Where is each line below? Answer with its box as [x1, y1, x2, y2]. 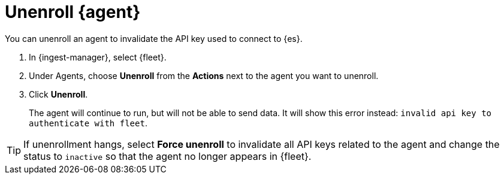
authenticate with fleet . [29, 117, 147, 128]
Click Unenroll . [29, 89, 88, 99]
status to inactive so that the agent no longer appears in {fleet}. [23, 150, 312, 162]
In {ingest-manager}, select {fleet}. [29, 51, 167, 62]
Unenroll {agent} [5, 2, 141, 22]
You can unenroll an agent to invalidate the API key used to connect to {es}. [5, 33, 303, 44]
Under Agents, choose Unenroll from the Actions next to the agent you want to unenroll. [29, 70, 379, 81]
